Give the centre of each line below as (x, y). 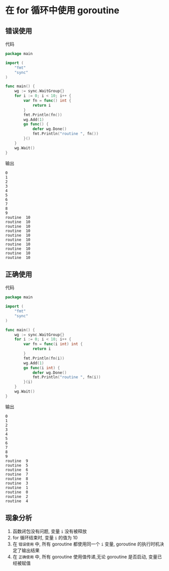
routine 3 (17, 483)
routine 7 (17, 474)
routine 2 (17, 497)
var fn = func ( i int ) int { (53, 344)
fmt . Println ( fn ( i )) (44, 358)
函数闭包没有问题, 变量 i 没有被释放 (50, 531)
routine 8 (17, 479)
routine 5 (17, 465)
